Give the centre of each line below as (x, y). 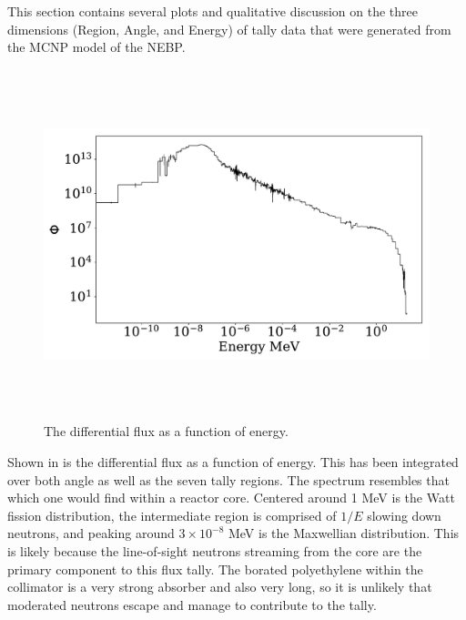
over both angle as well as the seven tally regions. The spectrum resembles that (228, 479)
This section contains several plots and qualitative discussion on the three (213, 11)
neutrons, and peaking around (91, 533)
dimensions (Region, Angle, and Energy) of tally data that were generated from (229, 29)
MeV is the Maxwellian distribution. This (344, 533)
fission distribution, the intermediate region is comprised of (172, 515)
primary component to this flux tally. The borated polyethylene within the (215, 569)
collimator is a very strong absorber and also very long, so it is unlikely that (220, 587)
